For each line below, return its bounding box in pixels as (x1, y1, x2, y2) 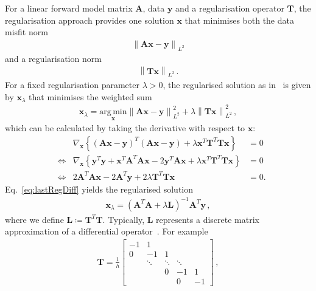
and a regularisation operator (175, 2, 284, 14)
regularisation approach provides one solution (5, 13, 174, 26)
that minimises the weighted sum (29, 90, 152, 103)
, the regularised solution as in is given (163, 78, 311, 91)
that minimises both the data (184, 13, 294, 26)
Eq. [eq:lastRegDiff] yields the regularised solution (5, 182, 194, 195)
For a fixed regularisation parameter (5, 78, 139, 91)
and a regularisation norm (5, 52, 102, 64)
